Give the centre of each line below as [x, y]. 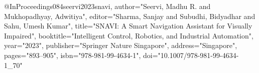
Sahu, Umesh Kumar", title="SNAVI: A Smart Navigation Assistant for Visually [128, 26]
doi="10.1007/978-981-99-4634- [191, 55]
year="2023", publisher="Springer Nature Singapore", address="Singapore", [121, 45]
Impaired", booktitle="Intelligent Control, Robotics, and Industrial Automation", [129, 35]
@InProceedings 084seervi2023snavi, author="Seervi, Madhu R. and [107, 6]
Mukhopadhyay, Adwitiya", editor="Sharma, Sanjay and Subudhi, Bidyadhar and [130, 16]
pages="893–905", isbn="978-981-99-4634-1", [73, 55]
